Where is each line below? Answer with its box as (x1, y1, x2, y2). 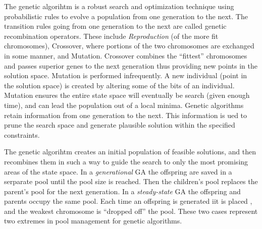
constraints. (4, 129, 40, 140)
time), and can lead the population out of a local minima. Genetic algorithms (4, 99, 244, 110)
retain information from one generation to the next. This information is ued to (4, 109, 247, 120)
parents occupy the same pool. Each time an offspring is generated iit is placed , (4, 196, 252, 206)
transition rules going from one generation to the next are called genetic (4, 21, 227, 31)
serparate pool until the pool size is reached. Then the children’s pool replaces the (4, 176, 258, 187)
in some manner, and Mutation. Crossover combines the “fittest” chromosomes (4, 50, 247, 61)
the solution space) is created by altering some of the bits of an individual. (4, 80, 235, 90)
